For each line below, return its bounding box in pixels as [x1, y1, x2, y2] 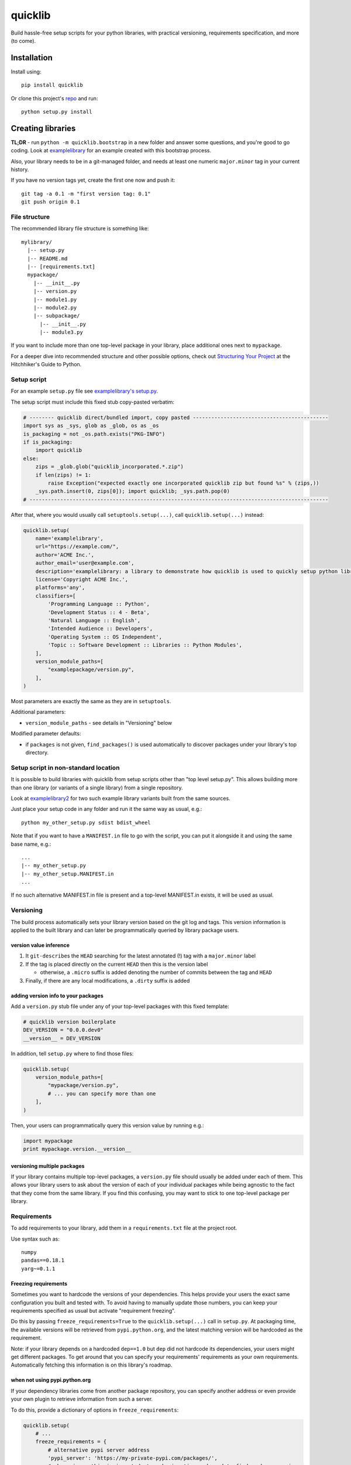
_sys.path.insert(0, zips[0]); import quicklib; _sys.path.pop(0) [35, 488, 230, 495]
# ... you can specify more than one [47, 1090, 156, 1097]
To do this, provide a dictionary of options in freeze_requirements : [11, 1406, 179, 1413]
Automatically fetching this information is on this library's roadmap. [11, 1361, 173, 1368]
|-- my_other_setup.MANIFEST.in [21, 870, 114, 877]
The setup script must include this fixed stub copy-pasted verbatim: [11, 398, 175, 406]
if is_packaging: [23, 438, 73, 445]
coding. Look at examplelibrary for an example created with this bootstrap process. [11, 147, 212, 154]
